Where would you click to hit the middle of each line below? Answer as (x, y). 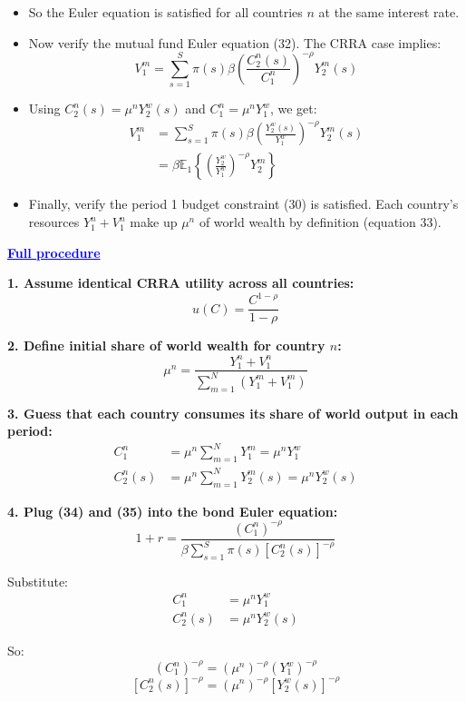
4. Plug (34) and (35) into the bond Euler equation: (173, 511)
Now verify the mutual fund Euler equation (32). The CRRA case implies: (235, 42)
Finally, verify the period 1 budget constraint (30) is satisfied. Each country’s (243, 204)
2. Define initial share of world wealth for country (166, 346)
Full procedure (54, 252)
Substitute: (38, 581)
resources (54, 222)
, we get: (293, 109)
